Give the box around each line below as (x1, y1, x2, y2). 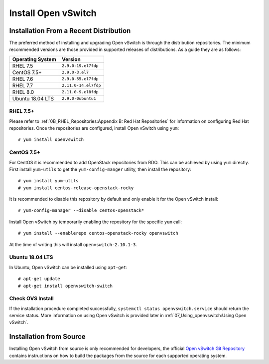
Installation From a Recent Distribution (9, 26, 131, 35)
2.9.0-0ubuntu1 (61, 96, 97, 101)
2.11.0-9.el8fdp (61, 89, 99, 95)
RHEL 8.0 (12, 88, 34, 95)
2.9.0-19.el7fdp (61, 63, 99, 68)
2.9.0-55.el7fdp (61, 76, 99, 82)
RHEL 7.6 (12, 75, 33, 82)
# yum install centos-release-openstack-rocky (18, 185, 134, 191)
